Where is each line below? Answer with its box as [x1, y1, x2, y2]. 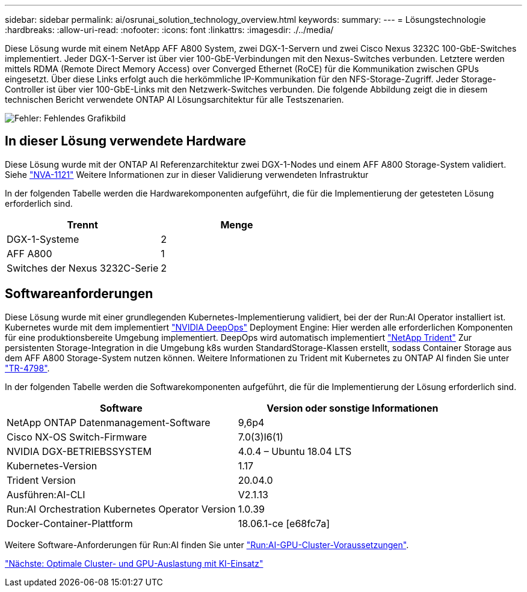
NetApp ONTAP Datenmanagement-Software [7, 416, 211, 429]
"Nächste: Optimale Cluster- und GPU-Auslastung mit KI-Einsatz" [5, 558, 263, 569]
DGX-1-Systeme [7, 233, 79, 245]
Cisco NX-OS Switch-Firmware [7, 430, 147, 443]
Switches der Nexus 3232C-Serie [7, 261, 159, 274]
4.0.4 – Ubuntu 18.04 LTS [238, 445, 352, 457]
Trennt [67, 218, 98, 231]
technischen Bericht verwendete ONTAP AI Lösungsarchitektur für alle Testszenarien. [5, 94, 344, 105]
